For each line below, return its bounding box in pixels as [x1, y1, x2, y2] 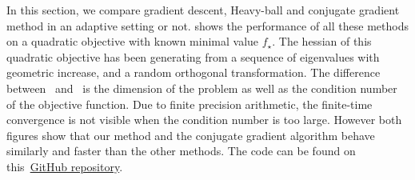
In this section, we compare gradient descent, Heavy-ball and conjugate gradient [6, 2, 400, 18]
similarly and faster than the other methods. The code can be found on [6, 142, 356, 159]
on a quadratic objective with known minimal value [6, 33, 259, 50]
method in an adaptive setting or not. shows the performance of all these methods [6, 17, 409, 34]
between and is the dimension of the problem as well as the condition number [6, 79, 397, 96]
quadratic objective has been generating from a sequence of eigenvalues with [6, 48, 380, 65]
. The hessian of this [272, 33, 372, 50]
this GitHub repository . [6, 158, 123, 174]
